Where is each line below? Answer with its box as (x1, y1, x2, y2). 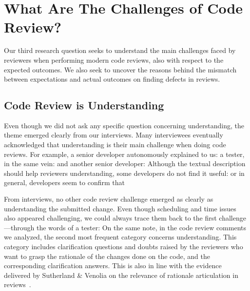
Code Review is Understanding (4, 98, 164, 113)
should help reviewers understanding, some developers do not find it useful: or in (4, 168, 245, 178)
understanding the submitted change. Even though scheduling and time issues (4, 203, 236, 213)
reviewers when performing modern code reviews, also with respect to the (4, 54, 224, 65)
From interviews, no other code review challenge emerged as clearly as (4, 194, 213, 204)
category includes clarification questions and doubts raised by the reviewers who (4, 241, 243, 252)
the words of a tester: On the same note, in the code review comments (36, 222, 247, 232)
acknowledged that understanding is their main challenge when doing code (4, 139, 226, 150)
